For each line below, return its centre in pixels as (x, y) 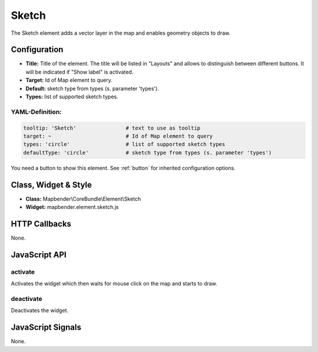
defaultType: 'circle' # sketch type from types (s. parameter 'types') (148, 152)
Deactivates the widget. (40, 311)
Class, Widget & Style (52, 185)
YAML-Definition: (36, 112)
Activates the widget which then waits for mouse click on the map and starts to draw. (114, 284)
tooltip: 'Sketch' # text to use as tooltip (112, 128)
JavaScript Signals (46, 328)
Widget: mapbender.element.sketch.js (72, 207)
